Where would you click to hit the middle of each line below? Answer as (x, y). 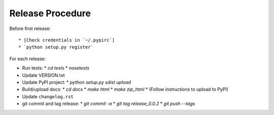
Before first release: (30, 28)
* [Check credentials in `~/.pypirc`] (67, 40)
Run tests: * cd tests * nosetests (56, 68)
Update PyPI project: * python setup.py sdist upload (77, 82)
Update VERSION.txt (44, 75)
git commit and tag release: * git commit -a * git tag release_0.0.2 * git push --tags (109, 104)
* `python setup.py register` (56, 47)
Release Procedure (50, 13)
